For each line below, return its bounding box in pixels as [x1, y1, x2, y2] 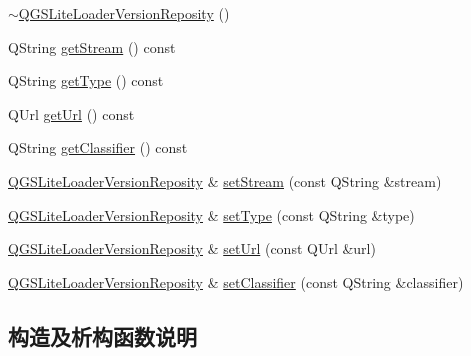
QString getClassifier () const [8, 137, 188, 158]
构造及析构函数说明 [8, 320, 197, 351]
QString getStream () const [8, 36, 176, 57]
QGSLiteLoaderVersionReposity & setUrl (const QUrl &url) [8, 238, 376, 259]
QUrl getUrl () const [8, 103, 135, 124]
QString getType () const [8, 70, 164, 91]
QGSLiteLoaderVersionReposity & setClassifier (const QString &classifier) [8, 271, 464, 292]
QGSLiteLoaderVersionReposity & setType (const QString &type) [8, 204, 415, 225]
